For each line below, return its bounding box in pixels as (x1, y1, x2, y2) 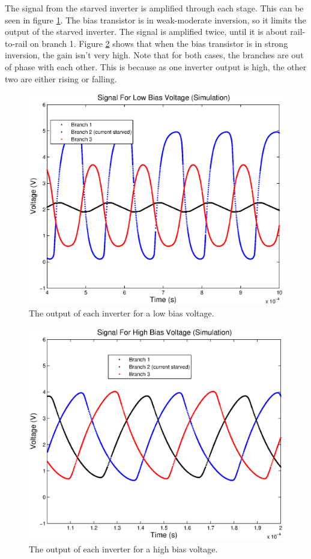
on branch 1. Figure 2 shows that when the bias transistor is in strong (30, 37, 288, 49)
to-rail (5, 37, 28, 49)
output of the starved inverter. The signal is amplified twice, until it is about (5, 25, 288, 38)
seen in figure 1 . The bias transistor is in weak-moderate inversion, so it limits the (5, 13, 306, 26)
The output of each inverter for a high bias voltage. (29, 542, 218, 555)
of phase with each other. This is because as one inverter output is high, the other (5, 60, 307, 73)
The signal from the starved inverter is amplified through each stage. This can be (5, 2, 304, 14)
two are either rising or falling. (5, 72, 117, 85)
